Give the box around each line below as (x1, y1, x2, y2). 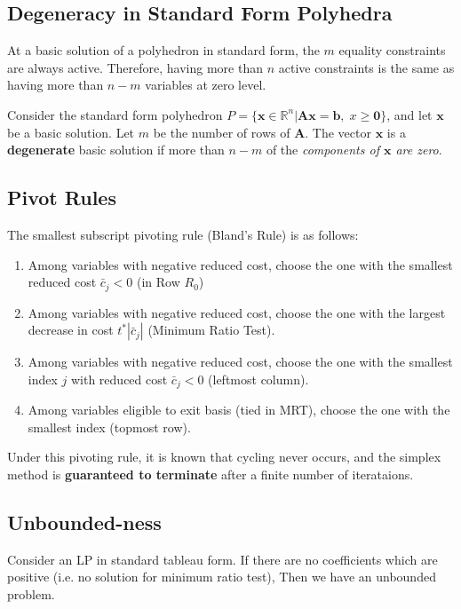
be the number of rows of (153, 123, 290, 141)
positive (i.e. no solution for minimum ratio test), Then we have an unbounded (7, 567, 436, 586)
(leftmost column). (208, 369, 309, 388)
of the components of (266, 140, 379, 159)
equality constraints (338, 41, 446, 59)
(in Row (137, 273, 180, 291)
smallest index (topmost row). (28, 417, 191, 436)
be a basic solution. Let (7, 123, 135, 141)
